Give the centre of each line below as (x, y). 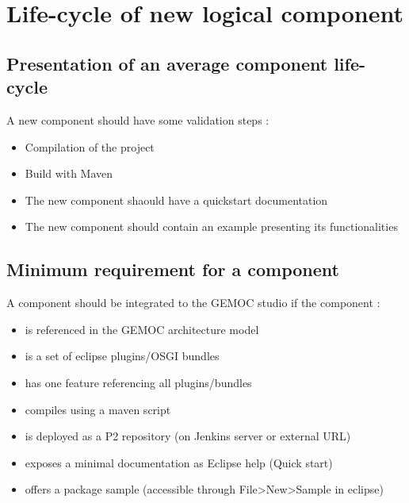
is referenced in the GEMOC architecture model (142, 329)
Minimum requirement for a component (173, 269)
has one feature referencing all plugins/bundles (138, 382)
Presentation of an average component (167, 63)
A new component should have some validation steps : (138, 119)
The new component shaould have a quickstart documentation (176, 200)
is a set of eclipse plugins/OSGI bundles (122, 356)
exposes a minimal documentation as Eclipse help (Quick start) (179, 462)
